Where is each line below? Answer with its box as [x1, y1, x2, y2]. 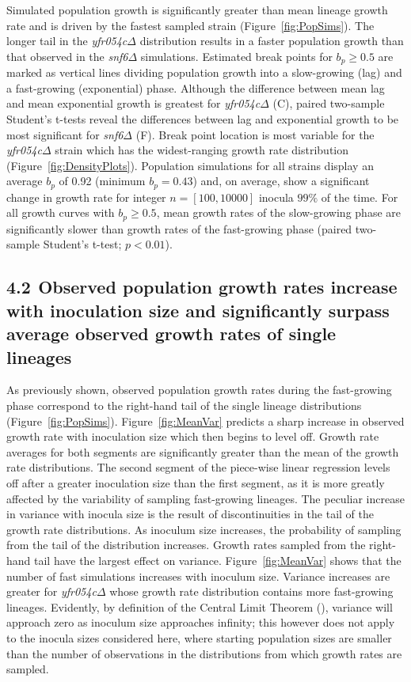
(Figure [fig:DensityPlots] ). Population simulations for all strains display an [6, 157, 374, 173]
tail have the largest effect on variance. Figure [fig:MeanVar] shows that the [34, 551, 401, 568]
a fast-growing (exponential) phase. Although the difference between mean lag [6, 79, 385, 96]
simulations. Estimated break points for [140, 47, 333, 64]
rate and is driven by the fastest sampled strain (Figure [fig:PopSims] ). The [6, 17, 375, 33]
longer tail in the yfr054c [6, 32, 127, 49]
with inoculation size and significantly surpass [6, 297, 390, 322]
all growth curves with [6, 204, 115, 221]
